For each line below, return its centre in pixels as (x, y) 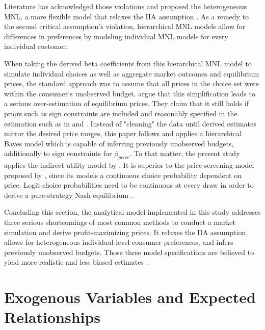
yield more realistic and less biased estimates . (76, 262)
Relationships (52, 317)
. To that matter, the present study (185, 153)
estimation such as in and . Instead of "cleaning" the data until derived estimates (130, 123)
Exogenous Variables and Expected (130, 297)
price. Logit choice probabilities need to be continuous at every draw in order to (129, 185)
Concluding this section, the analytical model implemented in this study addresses (132, 212)
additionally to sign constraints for (58, 153)
